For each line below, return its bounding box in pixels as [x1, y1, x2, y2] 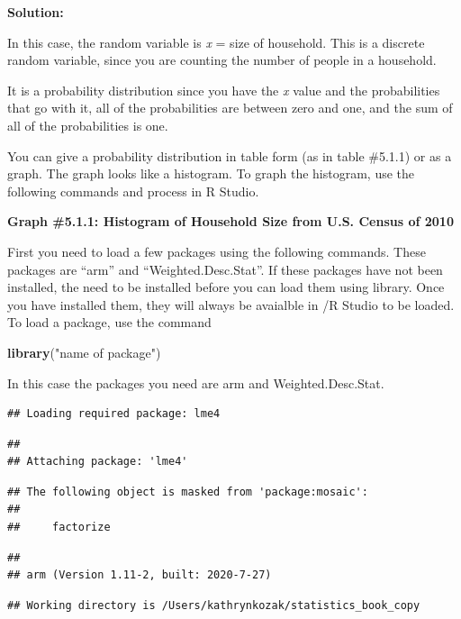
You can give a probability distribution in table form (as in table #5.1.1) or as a [7, 146, 452, 165]
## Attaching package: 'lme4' [7, 455, 188, 469]
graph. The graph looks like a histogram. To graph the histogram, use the [7, 164, 415, 183]
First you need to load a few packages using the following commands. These [7, 241, 426, 260]
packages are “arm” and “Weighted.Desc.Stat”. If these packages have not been [7, 259, 443, 278]
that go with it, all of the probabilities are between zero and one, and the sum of [7, 98, 453, 117]
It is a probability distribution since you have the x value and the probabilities [7, 80, 440, 99]
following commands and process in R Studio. [7, 181, 259, 200]
